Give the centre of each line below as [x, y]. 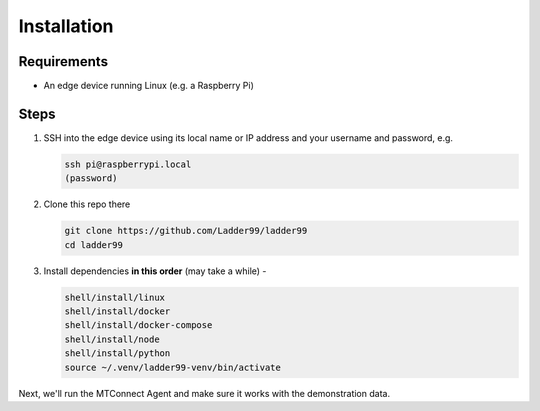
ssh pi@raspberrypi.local [128, 164]
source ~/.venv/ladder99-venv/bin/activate [173, 367]
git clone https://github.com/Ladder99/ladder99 [186, 231]
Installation [66, 26]
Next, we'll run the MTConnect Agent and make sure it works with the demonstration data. [204, 393]
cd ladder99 [94, 244]
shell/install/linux [114, 297]
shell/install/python [117, 353]
